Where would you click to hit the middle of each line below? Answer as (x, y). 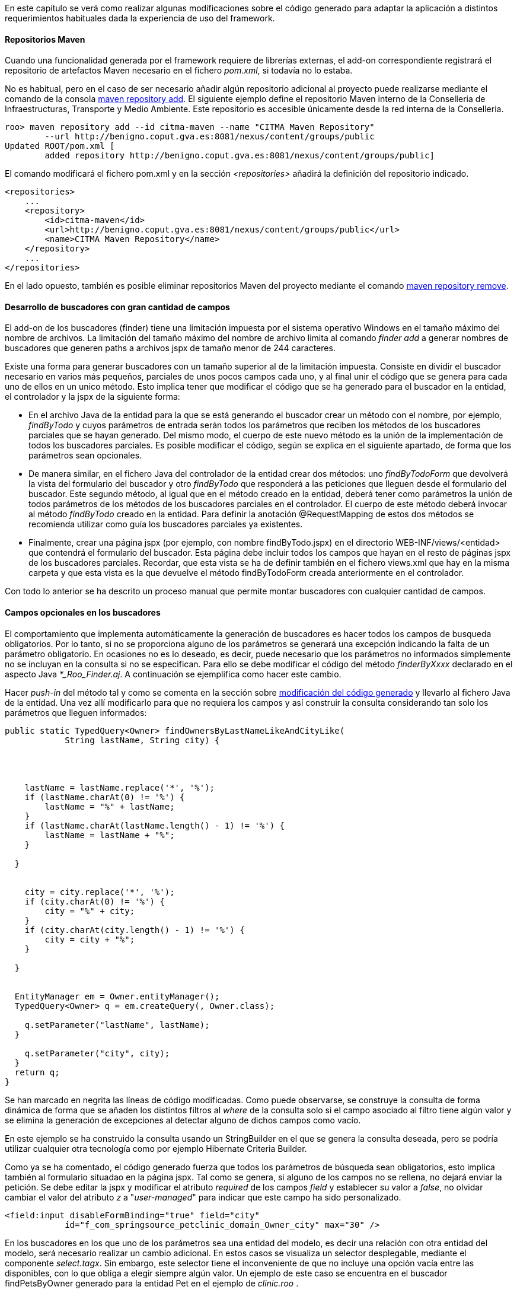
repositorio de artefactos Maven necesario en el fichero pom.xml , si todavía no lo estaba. (179, 71)
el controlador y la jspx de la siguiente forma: (92, 397)
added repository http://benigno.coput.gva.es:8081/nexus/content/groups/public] (240, 156)
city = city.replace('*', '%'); (100, 892)
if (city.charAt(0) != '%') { (95, 901)
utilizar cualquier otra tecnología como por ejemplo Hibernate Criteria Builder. (156, 1148)
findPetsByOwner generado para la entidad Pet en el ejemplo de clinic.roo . (152, 1283)
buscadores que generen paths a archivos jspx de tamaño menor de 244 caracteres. (170, 348)
